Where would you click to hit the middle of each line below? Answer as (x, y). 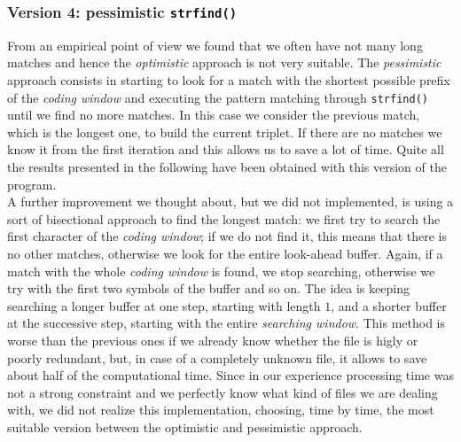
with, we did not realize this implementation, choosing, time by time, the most (221, 410)
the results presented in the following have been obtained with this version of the (227, 167)
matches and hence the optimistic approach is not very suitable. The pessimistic (224, 62)
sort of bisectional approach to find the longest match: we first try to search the (224, 218)
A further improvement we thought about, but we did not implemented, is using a (230, 202)
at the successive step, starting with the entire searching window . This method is (226, 323)
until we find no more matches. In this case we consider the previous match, (214, 115)
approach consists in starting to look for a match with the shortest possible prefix (229, 79)
